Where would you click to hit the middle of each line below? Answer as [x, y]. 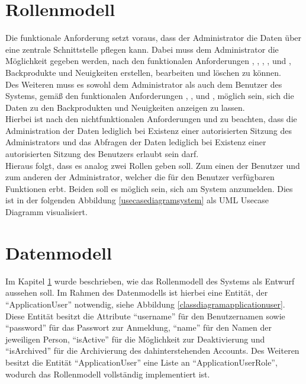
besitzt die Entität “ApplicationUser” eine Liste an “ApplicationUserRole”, [141, 362]
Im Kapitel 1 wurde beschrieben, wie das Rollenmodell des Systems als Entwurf [150, 281]
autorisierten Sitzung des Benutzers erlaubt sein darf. [102, 154]
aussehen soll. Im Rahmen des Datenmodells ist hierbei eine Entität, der [137, 292]
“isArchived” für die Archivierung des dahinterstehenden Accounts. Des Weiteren [152, 351]
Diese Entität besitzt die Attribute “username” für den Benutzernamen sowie [145, 316]
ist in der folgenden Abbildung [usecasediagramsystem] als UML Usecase [137, 200]
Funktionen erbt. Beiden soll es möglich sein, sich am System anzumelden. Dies [149, 188]
